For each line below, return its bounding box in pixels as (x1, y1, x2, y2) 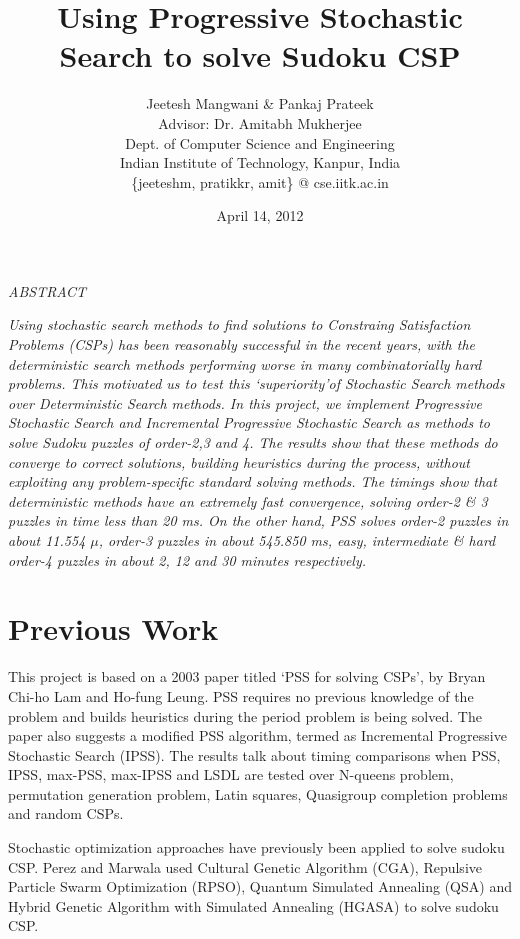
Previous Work (8, 608, 219, 649)
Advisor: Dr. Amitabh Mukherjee (158, 112, 362, 133)
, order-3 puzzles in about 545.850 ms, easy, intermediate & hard (98, 530, 496, 550)
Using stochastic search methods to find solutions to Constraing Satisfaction (8, 314, 471, 335)
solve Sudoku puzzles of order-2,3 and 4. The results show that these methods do (8, 432, 498, 453)
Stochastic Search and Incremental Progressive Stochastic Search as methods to (8, 412, 491, 433)
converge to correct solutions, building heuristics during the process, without (8, 451, 470, 472)
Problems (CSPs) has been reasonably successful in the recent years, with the (8, 334, 476, 355)
